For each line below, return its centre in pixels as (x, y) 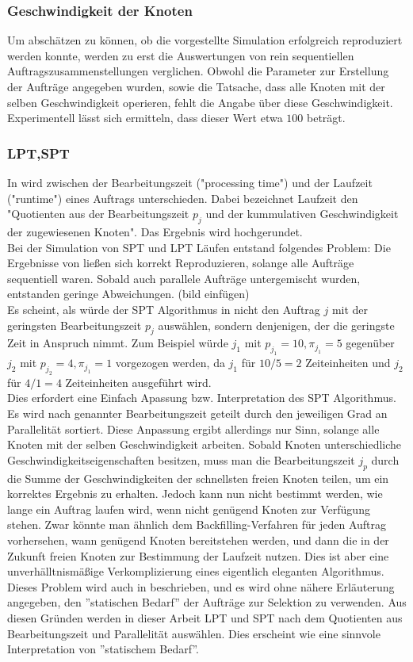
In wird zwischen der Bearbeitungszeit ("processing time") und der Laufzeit (190, 182)
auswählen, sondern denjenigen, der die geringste (276, 325)
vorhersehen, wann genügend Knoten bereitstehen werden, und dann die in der (198, 540)
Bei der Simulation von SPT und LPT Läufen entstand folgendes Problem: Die (199, 247)
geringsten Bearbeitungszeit (75, 325)
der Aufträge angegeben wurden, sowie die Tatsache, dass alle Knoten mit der (196, 86)
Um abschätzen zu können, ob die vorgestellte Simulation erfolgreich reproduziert (205, 40)
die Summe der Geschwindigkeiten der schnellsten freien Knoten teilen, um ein (198, 478)
